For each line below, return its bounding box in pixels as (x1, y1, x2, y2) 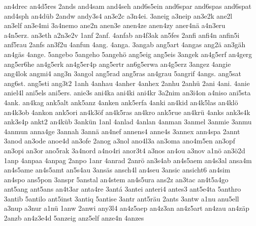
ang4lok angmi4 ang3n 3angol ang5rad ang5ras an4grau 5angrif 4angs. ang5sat (4, 68, 241, 79)
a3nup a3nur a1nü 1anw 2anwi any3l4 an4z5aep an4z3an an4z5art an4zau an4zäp (4, 203, 250, 213)
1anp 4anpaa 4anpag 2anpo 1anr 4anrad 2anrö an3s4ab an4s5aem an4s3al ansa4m (4, 155, 252, 165)
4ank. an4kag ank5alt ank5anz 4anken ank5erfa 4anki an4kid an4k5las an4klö (4, 97, 238, 107)
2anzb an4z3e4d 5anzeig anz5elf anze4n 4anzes (4, 213, 144, 223)
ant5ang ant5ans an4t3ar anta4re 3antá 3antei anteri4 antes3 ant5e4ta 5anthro (4, 184, 241, 194)
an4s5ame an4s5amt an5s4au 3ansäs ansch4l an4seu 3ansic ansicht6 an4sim (4, 165, 230, 175)
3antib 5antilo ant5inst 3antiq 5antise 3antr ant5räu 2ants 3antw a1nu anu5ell (4, 193, 239, 203)
